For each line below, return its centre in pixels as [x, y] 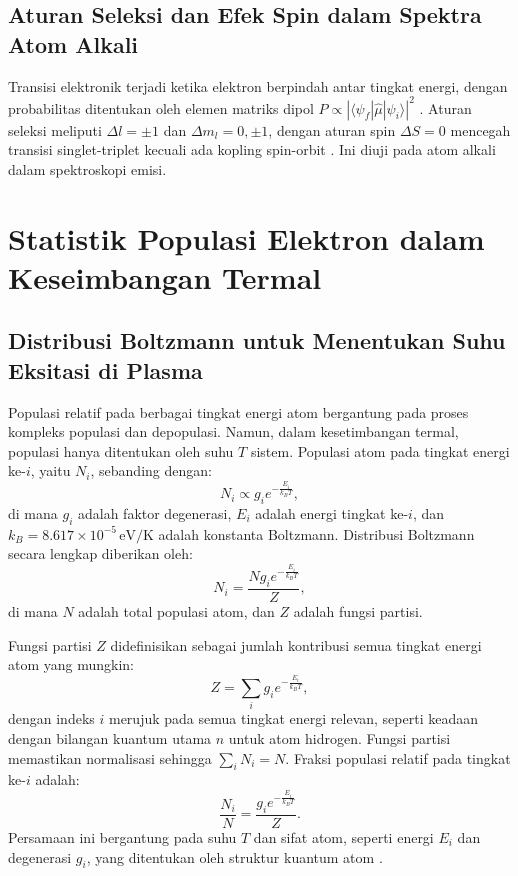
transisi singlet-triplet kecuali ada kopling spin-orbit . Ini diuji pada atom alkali [252, 149]
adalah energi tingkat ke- [332, 513]
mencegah [480, 129]
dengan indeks [51, 718]
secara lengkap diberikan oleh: [100, 553]
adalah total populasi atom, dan [176, 611]
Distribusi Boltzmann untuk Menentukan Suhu [257, 340]
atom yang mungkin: [71, 664]
